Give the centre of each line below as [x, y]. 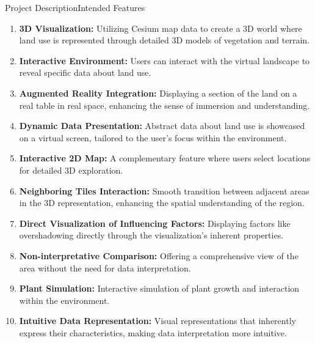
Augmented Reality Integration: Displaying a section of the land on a [158, 93]
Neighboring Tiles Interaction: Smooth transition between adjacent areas [164, 190]
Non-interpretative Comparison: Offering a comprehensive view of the [159, 255]
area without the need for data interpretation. [105, 267]
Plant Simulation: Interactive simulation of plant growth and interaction [159, 288]
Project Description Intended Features [75, 7]
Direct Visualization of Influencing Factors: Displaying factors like [155, 223]
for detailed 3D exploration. [71, 170]
